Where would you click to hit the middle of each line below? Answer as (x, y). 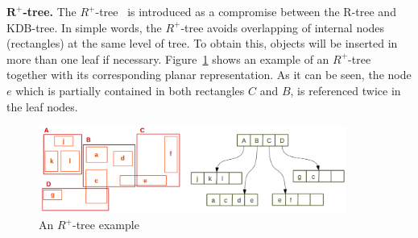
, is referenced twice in (346, 90)
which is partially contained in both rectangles (130, 90)
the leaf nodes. (42, 106)
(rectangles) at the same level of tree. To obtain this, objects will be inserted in (202, 43)
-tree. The (50, 11)
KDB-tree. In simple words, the (84, 27)
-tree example (106, 225)
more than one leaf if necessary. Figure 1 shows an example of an (168, 58)
